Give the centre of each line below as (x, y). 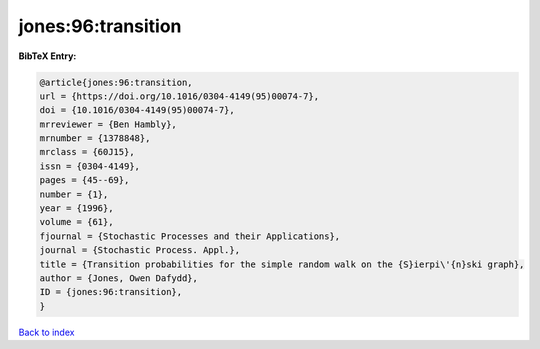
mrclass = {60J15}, (87, 152)
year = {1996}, (76, 208)
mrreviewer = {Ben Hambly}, (108, 124)
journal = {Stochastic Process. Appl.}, (139, 250)
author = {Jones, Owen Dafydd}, (119, 278)
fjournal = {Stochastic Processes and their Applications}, (190, 236)
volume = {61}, (76, 222)
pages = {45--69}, (84, 180)
